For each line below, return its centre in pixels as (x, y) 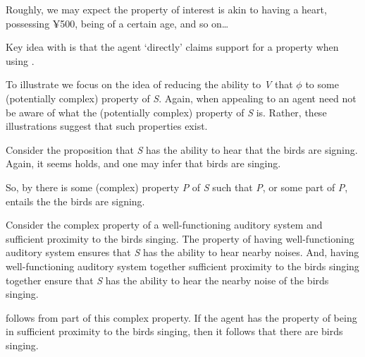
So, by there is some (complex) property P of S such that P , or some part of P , (177, 187)
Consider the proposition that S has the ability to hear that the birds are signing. (182, 149)
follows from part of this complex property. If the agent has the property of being (181, 317)
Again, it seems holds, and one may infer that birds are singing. (143, 163)
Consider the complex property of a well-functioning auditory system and (164, 225)
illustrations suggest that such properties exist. (107, 126)
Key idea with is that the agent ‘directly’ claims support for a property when (172, 47)
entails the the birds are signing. (75, 201)
